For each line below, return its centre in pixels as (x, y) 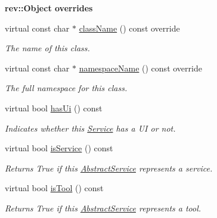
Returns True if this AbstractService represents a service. (109, 168)
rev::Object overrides (49, 8)
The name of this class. (47, 48)
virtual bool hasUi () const (54, 108)
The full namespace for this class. (66, 88)
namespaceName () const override (140, 68)
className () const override (129, 28)
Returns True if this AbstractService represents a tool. (103, 208)
